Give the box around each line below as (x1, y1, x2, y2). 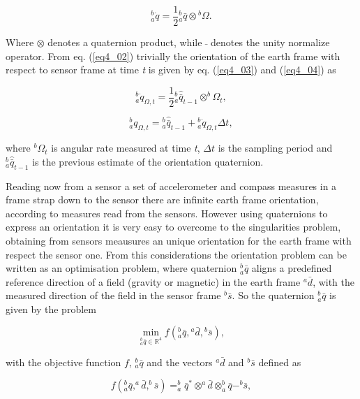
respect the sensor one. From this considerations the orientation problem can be (6, 247, 347, 261)
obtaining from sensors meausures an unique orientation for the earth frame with (6, 233, 352, 247)
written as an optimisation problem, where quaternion (6, 261, 237, 275)
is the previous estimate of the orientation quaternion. (32, 154, 264, 168)
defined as (258, 354, 301, 369)
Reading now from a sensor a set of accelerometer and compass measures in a (6, 178, 337, 193)
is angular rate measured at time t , (51, 140, 200, 155)
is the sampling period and (218, 140, 333, 155)
